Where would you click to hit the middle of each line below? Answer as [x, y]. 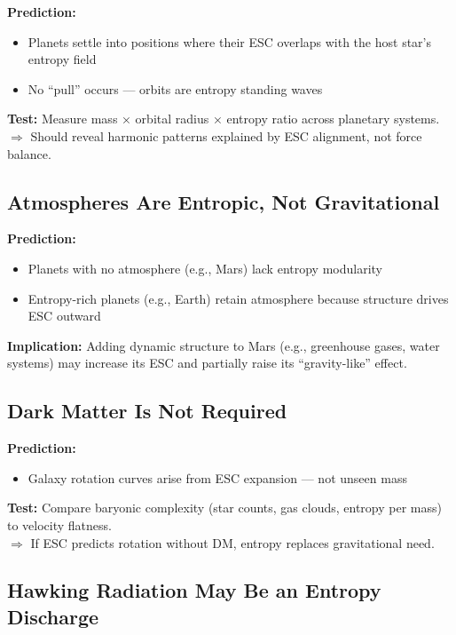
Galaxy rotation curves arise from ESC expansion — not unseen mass [217, 477]
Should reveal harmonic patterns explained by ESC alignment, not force [226, 135]
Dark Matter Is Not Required [147, 411]
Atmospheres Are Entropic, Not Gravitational [224, 201]
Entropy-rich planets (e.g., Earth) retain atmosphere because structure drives [238, 298]
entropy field [62, 59]
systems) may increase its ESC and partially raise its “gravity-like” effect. [207, 363]
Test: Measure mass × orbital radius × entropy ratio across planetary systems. [224, 119]
